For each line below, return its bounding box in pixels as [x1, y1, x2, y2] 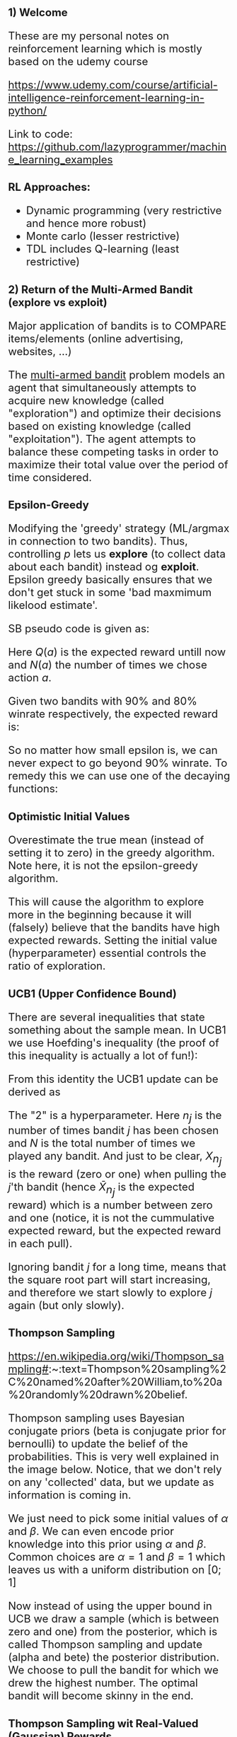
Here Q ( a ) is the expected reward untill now [8, 645, 226, 659]
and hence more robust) [25, 216, 147, 231]
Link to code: [8, 127, 73, 141]
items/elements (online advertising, [8, 332, 184, 345]
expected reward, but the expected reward [8, 1224, 221, 1238]
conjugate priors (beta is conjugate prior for [8, 1424, 226, 1438]
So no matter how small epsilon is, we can [8, 743, 218, 757]
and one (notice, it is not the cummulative [8, 1211, 215, 1224]
